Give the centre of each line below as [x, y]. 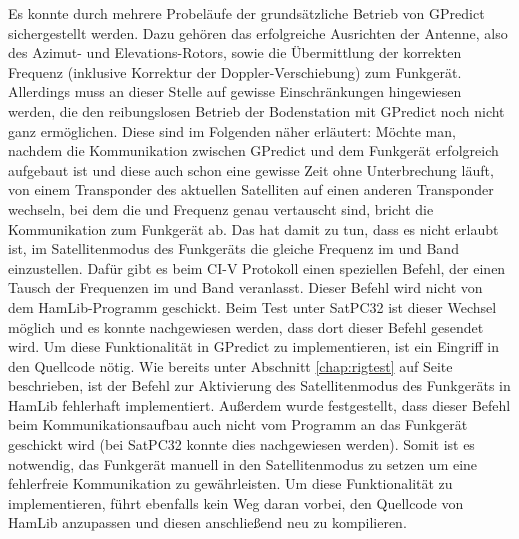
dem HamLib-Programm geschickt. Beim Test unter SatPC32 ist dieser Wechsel [252, 306]
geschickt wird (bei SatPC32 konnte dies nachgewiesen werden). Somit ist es [241, 444]
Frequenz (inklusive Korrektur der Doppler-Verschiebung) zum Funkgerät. [235, 71]
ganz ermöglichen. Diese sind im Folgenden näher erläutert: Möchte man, [232, 130]
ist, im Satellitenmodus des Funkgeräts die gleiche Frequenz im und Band [233, 248]
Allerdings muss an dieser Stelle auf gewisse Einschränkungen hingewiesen [235, 91]
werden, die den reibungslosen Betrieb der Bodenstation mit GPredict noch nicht [256, 110]
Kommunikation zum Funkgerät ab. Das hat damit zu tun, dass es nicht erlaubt [253, 228]
